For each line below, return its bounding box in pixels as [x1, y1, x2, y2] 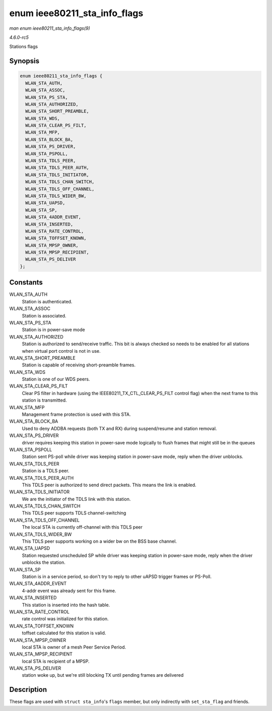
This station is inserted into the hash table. [22, 602, 110, 608]
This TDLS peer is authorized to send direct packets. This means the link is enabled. [22, 482, 196, 488]
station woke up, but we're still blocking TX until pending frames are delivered [22, 672, 184, 678]
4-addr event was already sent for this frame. [22, 588, 116, 594]
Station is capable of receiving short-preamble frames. [22, 362, 136, 368]
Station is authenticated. [22, 298, 73, 304]
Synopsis [9, 57, 40, 66]
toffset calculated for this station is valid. [22, 630, 106, 636]
